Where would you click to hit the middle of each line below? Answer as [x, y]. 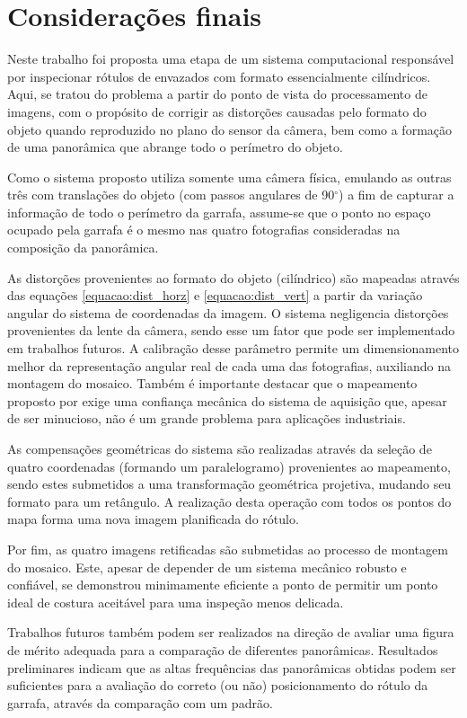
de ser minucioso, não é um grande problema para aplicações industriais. [207, 418]
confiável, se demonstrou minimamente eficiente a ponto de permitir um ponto [223, 585]
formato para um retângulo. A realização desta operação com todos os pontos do [229, 501]
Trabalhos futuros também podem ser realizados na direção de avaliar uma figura [231, 632]
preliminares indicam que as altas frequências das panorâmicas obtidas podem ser [232, 667]
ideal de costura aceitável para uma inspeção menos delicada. [176, 602]
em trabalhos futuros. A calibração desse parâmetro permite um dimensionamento [233, 348]
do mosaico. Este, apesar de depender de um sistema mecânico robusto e [207, 567]
